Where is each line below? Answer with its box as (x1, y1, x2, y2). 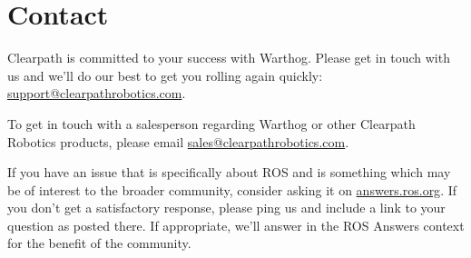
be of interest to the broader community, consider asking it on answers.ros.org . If (7, 180, 457, 199)
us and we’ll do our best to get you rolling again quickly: (7, 65, 323, 84)
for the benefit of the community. (7, 233, 191, 253)
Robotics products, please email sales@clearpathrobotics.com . (7, 132, 349, 151)
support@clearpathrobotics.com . (7, 84, 186, 103)
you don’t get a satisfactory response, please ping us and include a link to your (7, 198, 446, 217)
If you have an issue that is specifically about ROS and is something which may (7, 163, 451, 182)
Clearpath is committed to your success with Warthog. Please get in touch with (7, 48, 450, 67)
